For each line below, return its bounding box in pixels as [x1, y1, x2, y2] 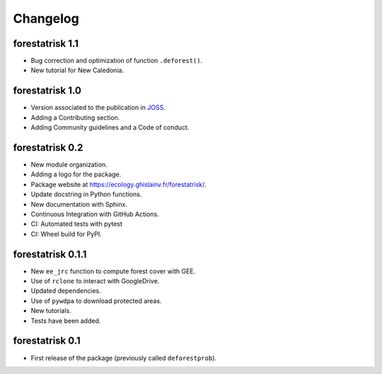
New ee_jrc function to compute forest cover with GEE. [30, 266, 196, 276]
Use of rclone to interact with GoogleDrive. [30, 277, 160, 285]
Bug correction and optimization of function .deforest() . [30, 57, 203, 65]
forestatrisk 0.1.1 [13, 248, 87, 260]
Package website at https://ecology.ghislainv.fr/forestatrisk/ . [30, 180, 207, 188]
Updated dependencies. [30, 287, 102, 295]
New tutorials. [30, 307, 72, 315]
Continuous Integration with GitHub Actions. [30, 210, 159, 218]
